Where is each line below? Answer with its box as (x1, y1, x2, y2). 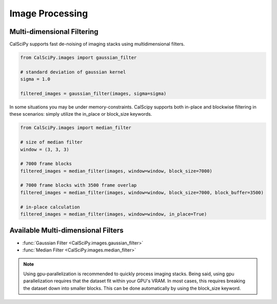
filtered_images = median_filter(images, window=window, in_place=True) (20, 211, 207, 217)
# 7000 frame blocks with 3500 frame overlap (20, 183, 137, 188)
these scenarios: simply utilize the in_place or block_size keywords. (9, 111, 152, 117)
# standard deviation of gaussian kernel (20, 69, 126, 75)
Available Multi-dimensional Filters (9, 226, 124, 235)
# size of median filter (20, 139, 83, 145)
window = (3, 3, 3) (20, 147, 69, 152)
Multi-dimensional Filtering (9, 27, 98, 36)
